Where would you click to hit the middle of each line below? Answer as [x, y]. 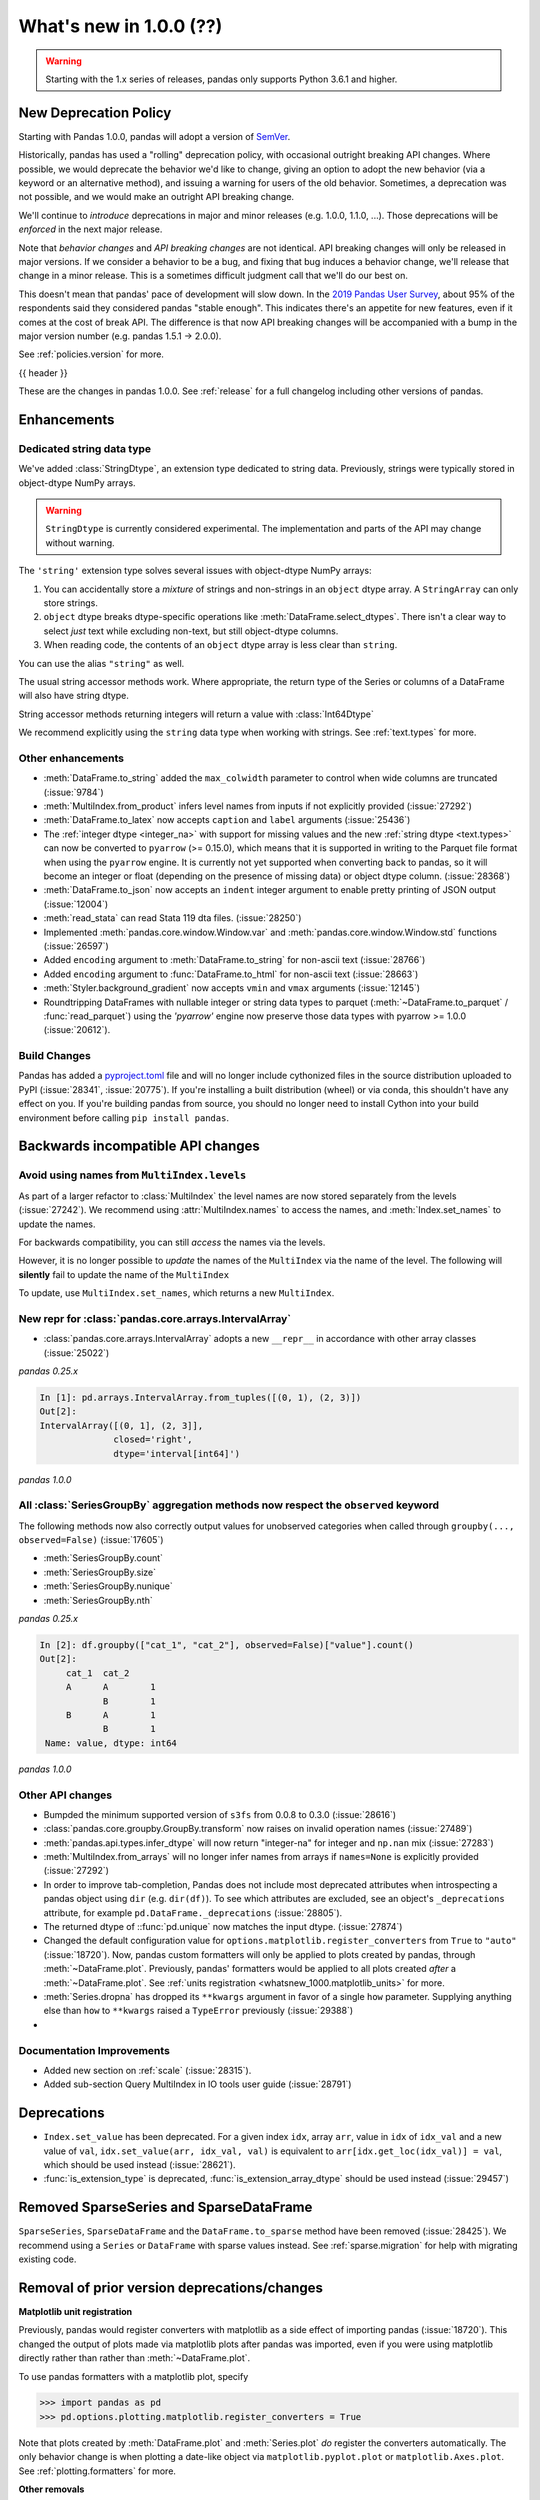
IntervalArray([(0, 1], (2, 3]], [121, 1425]
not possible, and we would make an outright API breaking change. [156, 197]
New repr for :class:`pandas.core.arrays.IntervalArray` [155, 1318]
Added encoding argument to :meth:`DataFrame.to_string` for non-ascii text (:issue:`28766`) [234, 960]
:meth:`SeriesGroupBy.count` [103, 1558]
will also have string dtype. [73, 696]
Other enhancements [71, 758]
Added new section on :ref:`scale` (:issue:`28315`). [147, 2070]
